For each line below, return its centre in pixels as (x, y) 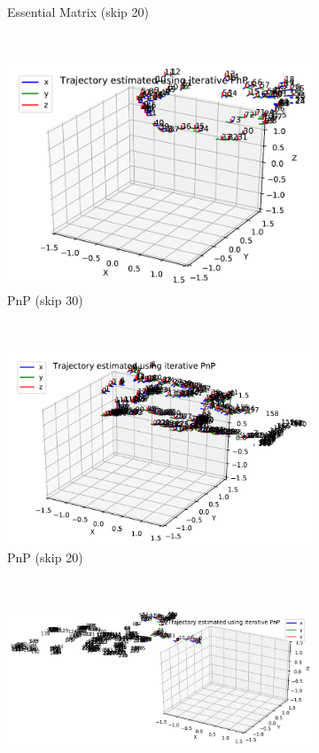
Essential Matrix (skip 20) (78, 12)
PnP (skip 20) (45, 557)
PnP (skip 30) (45, 299)
